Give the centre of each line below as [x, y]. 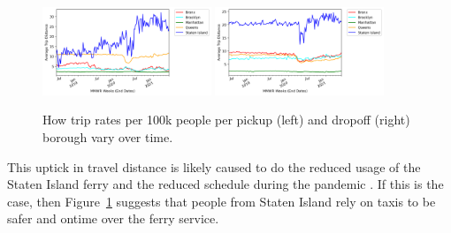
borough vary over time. [108, 137]
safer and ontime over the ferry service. [113, 218]
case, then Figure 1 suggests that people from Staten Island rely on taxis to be [222, 201]
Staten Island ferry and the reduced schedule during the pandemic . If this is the [225, 184]
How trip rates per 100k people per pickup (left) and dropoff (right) [226, 120]
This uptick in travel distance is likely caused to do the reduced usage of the [214, 166]
